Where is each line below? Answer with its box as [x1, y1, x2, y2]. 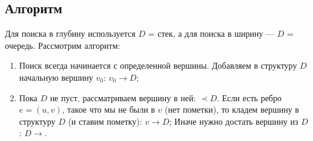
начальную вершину [19, 70, 93, 83]
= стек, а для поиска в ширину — [148, 27, 275, 40]
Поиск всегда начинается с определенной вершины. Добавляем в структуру [19, 59, 297, 72]
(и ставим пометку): [68, 114, 142, 127]
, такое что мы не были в [62, 103, 155, 116]
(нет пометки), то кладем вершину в [165, 103, 299, 116]
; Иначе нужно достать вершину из [169, 114, 298, 127]
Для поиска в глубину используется [5, 27, 136, 40]
